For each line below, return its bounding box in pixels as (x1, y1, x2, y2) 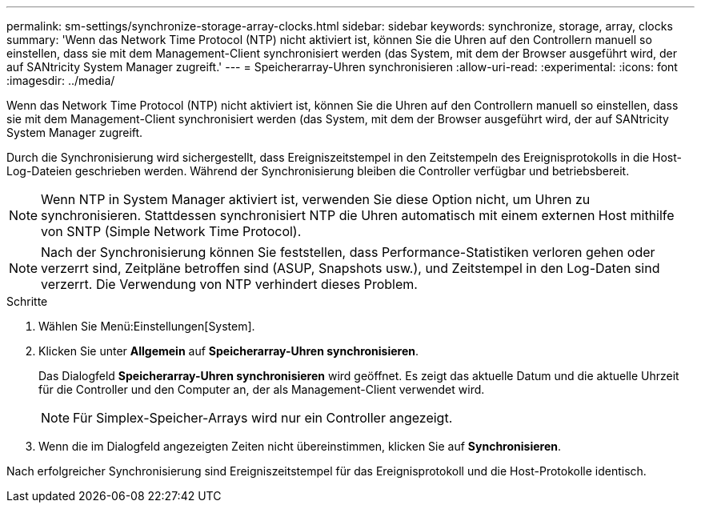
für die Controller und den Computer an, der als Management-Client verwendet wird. (38, 383, 485, 396)
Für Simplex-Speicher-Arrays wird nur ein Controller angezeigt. (73, 410, 453, 426)
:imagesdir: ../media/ (6, 74, 115, 87)
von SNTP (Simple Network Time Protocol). (41, 223, 302, 239)
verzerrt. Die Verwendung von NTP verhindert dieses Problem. (41, 276, 418, 292)
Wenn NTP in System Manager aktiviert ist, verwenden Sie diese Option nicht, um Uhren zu (41, 191, 591, 207)
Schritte (6, 295, 48, 308)
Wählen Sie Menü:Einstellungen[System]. (38, 319, 255, 333)
